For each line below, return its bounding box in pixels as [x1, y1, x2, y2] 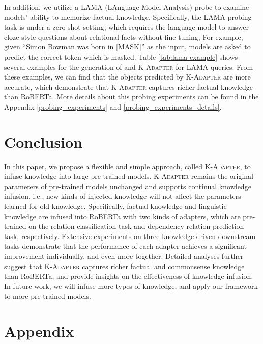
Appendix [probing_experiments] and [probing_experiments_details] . [4, 101, 222, 112]
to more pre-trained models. [4, 290, 91, 301]
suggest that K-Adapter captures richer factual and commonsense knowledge [4, 260, 245, 271]
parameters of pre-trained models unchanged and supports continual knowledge [4, 180, 251, 191]
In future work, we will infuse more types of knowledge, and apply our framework [4, 280, 258, 291]
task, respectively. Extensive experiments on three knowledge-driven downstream [4, 230, 256, 241]
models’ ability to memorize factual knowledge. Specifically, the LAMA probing [4, 11, 252, 22]
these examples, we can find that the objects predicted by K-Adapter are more [4, 71, 251, 82]
